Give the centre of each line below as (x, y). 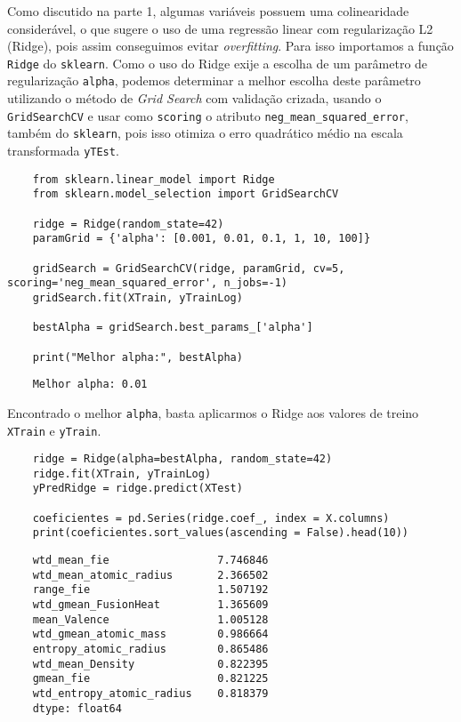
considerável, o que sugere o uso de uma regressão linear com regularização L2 (220, 28)
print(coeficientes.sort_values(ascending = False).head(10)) (221, 533)
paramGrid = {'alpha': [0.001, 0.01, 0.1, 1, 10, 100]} (202, 239)
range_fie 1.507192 (150, 590)
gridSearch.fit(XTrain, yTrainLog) (137, 297)
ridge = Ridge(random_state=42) (128, 224)
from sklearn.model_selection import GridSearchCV (186, 194)
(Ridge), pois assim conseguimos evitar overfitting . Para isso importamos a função (230, 46)
